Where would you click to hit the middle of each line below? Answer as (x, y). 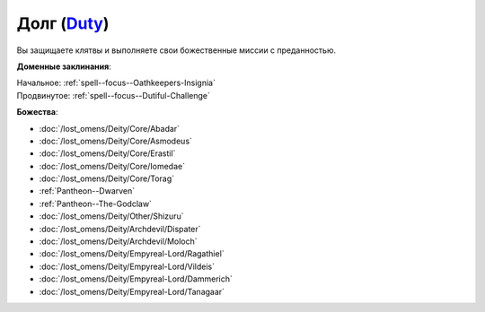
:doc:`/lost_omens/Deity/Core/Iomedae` (112, 166)
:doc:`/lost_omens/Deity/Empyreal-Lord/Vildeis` (127, 266)
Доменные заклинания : (64, 66)
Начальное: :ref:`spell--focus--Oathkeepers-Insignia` (116, 83)
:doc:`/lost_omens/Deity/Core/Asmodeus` (116, 141)
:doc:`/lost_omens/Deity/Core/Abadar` (109, 128)
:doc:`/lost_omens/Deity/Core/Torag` (107, 178)
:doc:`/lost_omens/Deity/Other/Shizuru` (111, 216)
